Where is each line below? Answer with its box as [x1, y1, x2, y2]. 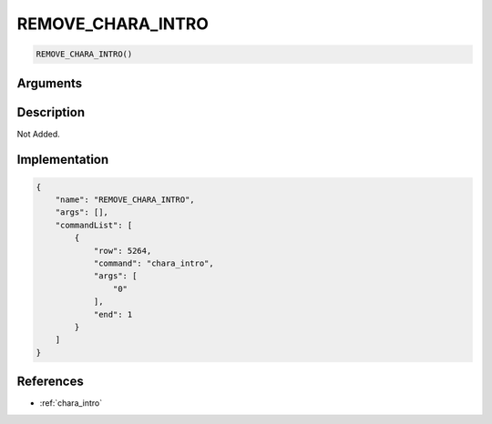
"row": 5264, [93, 246, 152, 256]
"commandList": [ [55, 219, 133, 230]
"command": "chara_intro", [93, 258, 214, 268]
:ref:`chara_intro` [39, 398, 103, 409]
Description [16, 105, 86, 120]
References [16, 374, 84, 389]
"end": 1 [93, 309, 133, 319]
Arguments [16, 76, 83, 91]
